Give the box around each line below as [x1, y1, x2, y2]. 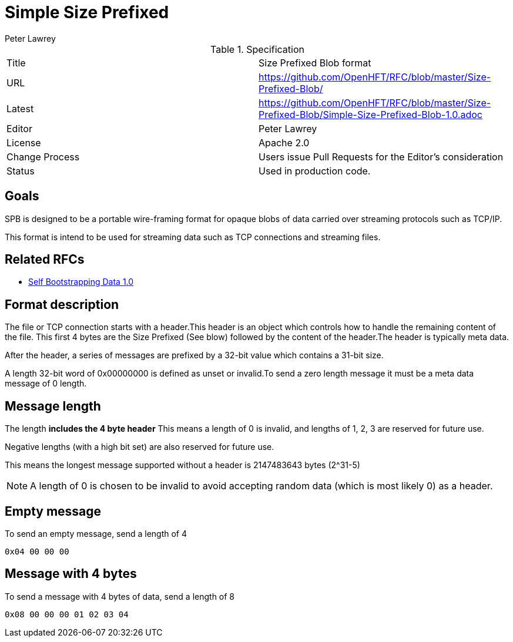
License [6, 136, 41, 149]
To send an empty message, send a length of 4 [5, 528, 187, 539]
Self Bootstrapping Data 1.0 [28, 277, 134, 287]
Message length [5, 398, 101, 414]
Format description [5, 297, 119, 312]
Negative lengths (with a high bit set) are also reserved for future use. [5, 442, 274, 452]
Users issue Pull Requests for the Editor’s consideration [259, 150, 504, 163]
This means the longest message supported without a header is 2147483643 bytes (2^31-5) [5, 460, 360, 470]
